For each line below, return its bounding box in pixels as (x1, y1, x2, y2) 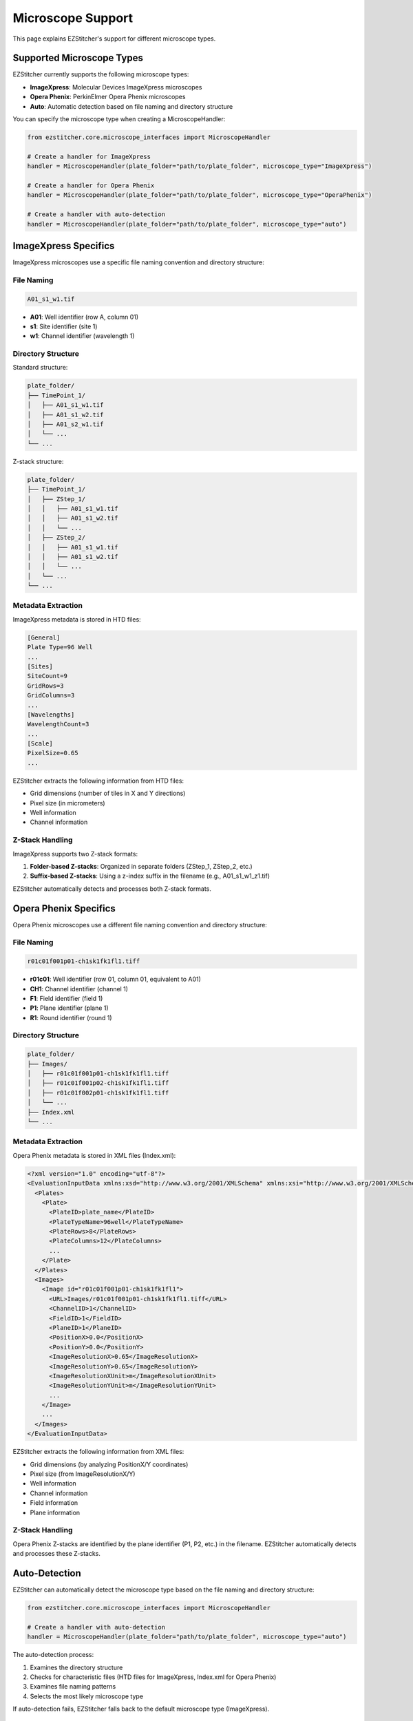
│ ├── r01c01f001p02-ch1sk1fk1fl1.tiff (27, 1079, 169, 1087)
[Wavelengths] (27, 710, 75, 719)
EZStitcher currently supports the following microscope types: (12, 70, 189, 78)
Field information (30, 1499, 78, 1507)
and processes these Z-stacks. (12, 1550, 101, 1558)
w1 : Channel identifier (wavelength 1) (30, 332, 135, 340)
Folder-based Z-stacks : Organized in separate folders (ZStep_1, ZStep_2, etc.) (30, 862, 253, 870)
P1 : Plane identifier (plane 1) (30, 1004, 109, 1012)
